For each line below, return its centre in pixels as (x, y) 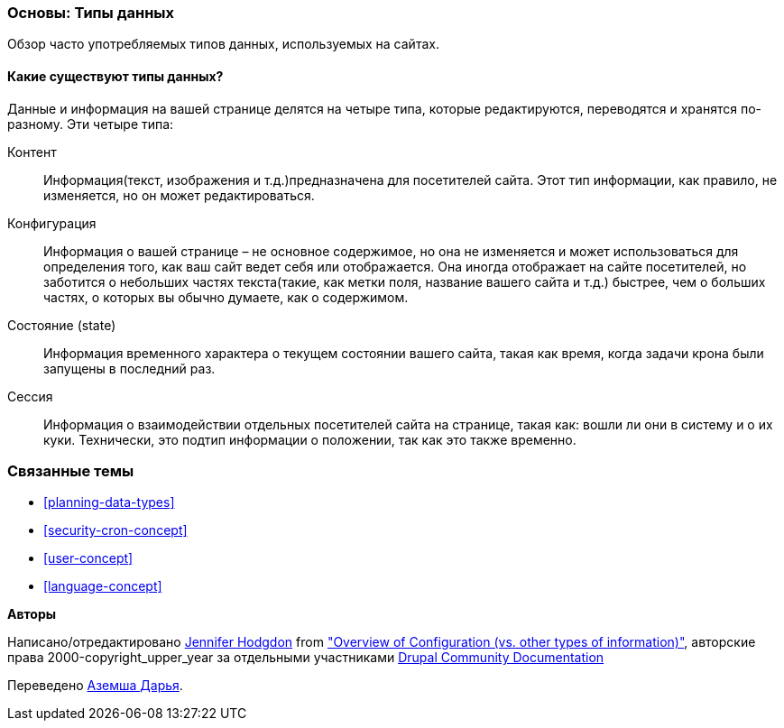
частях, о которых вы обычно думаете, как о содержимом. (226, 297)
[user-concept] (88, 558)
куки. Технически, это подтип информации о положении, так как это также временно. (310, 439)
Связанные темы (71, 470)
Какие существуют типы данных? (115, 76)
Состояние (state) (62, 325)
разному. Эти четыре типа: (91, 124)
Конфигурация (52, 223)
